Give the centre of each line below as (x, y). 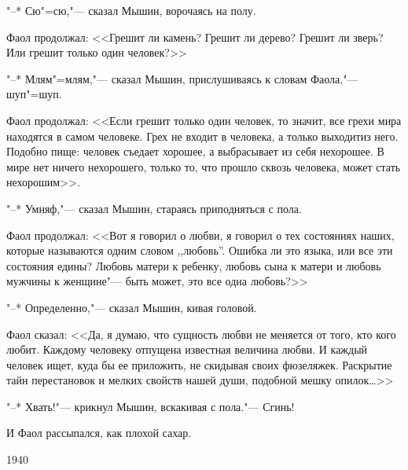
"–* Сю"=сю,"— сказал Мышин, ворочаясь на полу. (131, 10)
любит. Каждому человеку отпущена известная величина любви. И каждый (187, 349)
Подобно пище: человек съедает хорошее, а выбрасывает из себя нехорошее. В (195, 151)
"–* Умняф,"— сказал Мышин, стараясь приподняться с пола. (154, 208)
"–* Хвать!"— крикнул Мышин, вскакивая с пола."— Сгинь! (151, 406)
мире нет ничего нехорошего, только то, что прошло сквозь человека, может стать (204, 166)
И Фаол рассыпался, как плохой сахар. (99, 433)
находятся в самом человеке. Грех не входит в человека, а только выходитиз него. (202, 136)
